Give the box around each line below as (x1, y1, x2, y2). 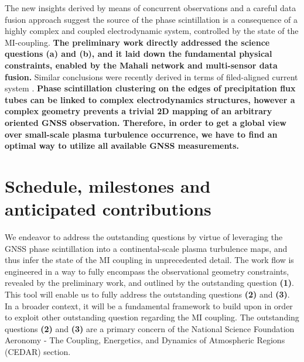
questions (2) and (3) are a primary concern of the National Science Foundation (5, 322, 295, 334)
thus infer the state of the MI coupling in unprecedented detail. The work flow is (5, 254, 294, 266)
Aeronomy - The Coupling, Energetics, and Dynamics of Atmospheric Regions (5, 334, 285, 346)
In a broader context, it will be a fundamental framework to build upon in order (5, 299, 293, 312)
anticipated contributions (5, 197, 211, 221)
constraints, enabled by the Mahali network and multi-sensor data (5, 59, 278, 71)
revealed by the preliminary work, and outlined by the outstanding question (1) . (5, 276, 294, 289)
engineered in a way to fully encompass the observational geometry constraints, (5, 265, 289, 277)
